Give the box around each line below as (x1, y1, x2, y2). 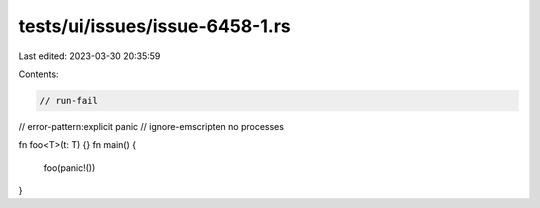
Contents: (18, 68, 59, 80)
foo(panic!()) (43, 161, 96, 174)
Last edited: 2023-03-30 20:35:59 (18, 50, 161, 62)
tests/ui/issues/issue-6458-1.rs (18, 15, 291, 37)
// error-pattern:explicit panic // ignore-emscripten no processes (18, 120, 285, 132)
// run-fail (39, 95, 99, 106)
